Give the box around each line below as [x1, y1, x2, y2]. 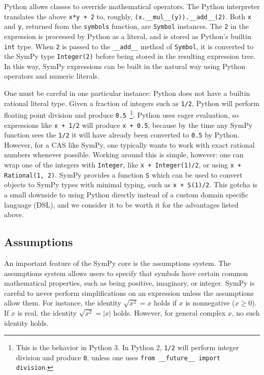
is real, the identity [17, 307, 77, 318]
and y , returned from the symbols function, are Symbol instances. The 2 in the [4, 21, 249, 31]
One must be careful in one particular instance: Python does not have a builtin [4, 88, 250, 98]
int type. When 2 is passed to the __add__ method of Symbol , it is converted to [4, 41, 254, 51]
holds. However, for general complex [113, 307, 226, 318]
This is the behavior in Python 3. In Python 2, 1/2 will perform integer [16, 342, 239, 353]
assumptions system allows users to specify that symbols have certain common [4, 267, 248, 278]
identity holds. [4, 317, 49, 328]
